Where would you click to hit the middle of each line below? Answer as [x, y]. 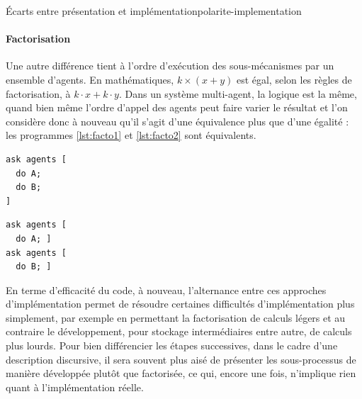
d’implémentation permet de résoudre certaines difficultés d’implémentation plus [180, 304]
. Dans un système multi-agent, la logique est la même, [238, 93]
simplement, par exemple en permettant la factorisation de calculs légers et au [176, 317]
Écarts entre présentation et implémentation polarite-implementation [154, 11]
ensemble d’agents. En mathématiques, [90, 79]
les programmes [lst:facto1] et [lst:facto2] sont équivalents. [131, 135]
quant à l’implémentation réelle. [75, 387]
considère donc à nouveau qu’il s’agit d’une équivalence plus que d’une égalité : [177, 121]
